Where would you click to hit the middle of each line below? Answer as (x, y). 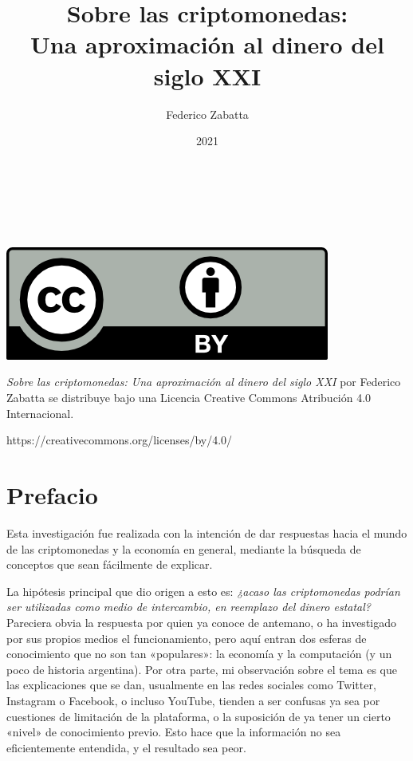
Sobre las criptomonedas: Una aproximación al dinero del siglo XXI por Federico (204, 382)
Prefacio (52, 495)
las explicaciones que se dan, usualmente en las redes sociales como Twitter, (191, 685)
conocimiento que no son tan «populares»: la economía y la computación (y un (199, 654)
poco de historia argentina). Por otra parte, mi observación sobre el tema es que (202, 669)
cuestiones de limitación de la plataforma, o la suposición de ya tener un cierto (199, 716)
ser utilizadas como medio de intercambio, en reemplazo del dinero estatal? (189, 607)
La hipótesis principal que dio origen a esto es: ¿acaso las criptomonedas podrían (203, 591)
